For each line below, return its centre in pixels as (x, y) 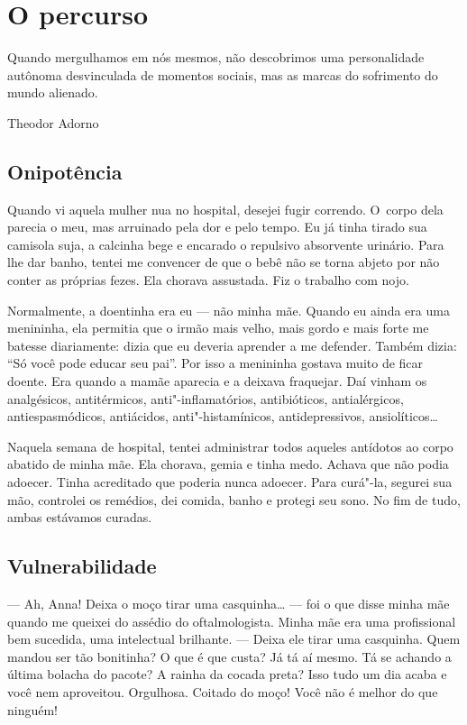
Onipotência (65, 171)
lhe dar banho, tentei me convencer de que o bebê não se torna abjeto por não (224, 262)
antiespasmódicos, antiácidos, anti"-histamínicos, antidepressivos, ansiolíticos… (223, 416)
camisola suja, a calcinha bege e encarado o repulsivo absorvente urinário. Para (226, 244)
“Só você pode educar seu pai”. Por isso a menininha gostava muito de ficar (215, 363)
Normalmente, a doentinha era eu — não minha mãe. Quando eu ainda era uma (229, 310)
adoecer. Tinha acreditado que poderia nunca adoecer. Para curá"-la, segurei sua (230, 482)
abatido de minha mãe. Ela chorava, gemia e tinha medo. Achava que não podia (228, 464)
